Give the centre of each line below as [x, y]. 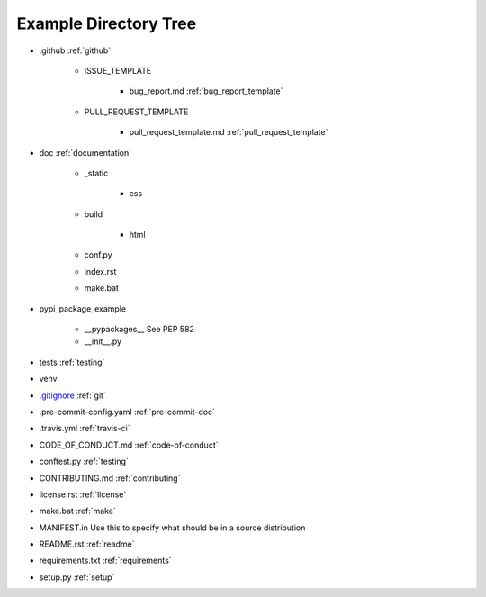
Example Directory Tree [107, 23]
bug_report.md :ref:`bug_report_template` [206, 91]
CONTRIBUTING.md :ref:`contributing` [110, 478]
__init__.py [103, 341]
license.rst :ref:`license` [83, 494]
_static [96, 173]
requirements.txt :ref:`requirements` [105, 561]
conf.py [98, 255]
